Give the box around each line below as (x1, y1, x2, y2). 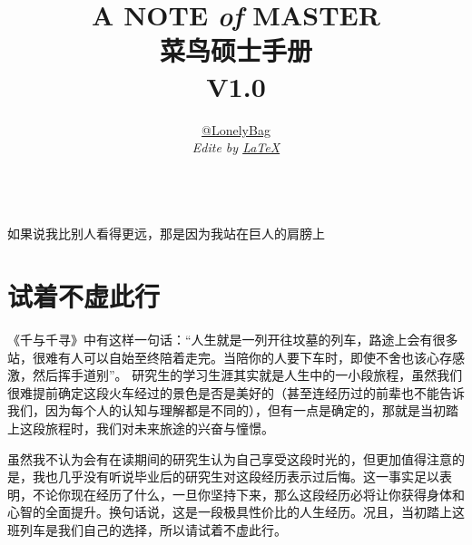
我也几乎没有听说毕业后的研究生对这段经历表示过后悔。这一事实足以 (32, 467, 439, 486)
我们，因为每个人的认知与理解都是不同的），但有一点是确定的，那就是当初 (7, 401, 446, 420)
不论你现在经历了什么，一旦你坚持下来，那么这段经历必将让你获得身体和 (32, 484, 465, 503)
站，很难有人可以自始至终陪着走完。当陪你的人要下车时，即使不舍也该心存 (7, 347, 452, 366)
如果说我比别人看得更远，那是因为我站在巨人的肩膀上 (7, 224, 325, 243)
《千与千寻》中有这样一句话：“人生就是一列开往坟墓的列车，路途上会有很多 (7, 330, 458, 348)
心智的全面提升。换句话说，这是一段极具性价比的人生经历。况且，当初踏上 (7, 502, 452, 521)
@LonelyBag (202, 120, 270, 139)
